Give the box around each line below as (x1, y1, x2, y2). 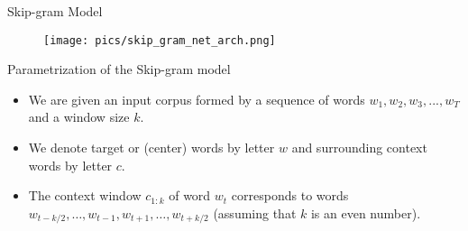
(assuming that (213, 203, 297, 222)
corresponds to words (231, 186, 349, 205)
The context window (28, 186, 142, 205)
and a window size (28, 107, 130, 126)
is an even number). (310, 203, 421, 222)
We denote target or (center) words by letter (28, 138, 275, 157)
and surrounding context (291, 138, 427, 157)
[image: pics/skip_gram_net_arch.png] (43, 33, 276, 47)
